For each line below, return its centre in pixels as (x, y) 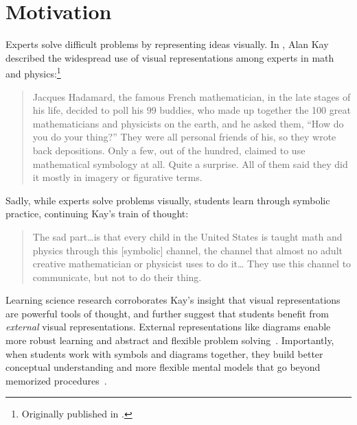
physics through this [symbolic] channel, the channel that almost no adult (187, 250)
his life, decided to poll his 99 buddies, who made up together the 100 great (192, 110)
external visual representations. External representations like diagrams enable (168, 327)
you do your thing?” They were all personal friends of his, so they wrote (184, 137)
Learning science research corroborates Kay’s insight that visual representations (173, 300)
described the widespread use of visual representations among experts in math (170, 57)
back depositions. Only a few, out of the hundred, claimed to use (169, 150)
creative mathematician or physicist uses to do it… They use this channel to (192, 264)
